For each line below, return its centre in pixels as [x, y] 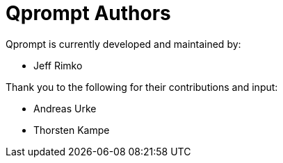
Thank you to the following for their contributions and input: [142, 87]
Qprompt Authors [88, 13]
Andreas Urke [65, 108]
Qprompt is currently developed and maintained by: [123, 44]
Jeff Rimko [58, 65]
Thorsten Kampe [72, 130]
